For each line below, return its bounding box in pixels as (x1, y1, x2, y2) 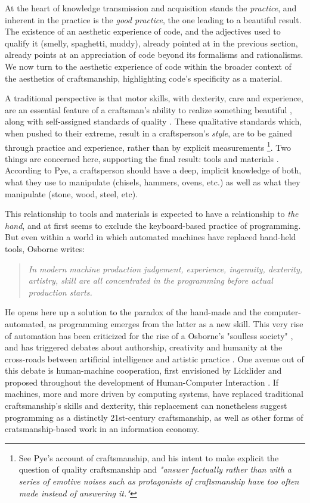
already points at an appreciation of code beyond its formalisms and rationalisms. (5, 48, 303, 61)
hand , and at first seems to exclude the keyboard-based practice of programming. (5, 219, 301, 231)
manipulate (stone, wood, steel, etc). (5, 187, 138, 200)
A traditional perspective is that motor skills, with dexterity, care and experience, (5, 92, 303, 104)
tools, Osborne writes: (5, 242, 85, 254)
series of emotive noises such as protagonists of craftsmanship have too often (18, 475, 299, 488)
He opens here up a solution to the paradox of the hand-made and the (5, 306, 261, 318)
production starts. (28, 285, 92, 298)
